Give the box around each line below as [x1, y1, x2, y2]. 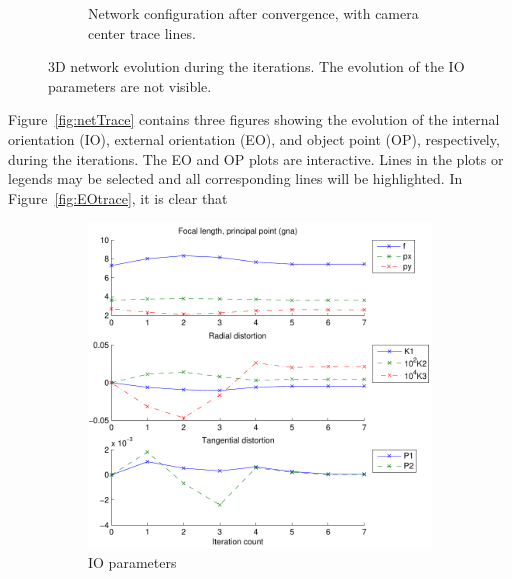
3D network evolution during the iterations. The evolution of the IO [48, 56, 465, 77]
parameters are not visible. [48, 75, 212, 96]
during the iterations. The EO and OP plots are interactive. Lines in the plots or [8, 148, 504, 169]
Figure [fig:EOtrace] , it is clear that [8, 187, 228, 208]
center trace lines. [88, 22, 196, 43]
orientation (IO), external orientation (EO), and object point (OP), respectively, [8, 128, 500, 149]
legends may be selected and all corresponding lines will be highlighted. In [8, 168, 463, 189]
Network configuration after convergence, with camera [88, 3, 419, 23]
